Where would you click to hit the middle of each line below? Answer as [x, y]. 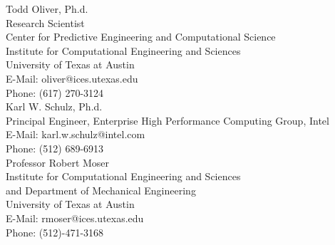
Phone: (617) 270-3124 [55, 92]
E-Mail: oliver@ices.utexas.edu [72, 78]
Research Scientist [45, 22]
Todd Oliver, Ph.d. [47, 9]
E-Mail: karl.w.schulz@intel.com [76, 134]
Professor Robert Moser [58, 162]
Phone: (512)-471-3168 [55, 232]
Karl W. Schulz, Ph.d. [54, 106]
